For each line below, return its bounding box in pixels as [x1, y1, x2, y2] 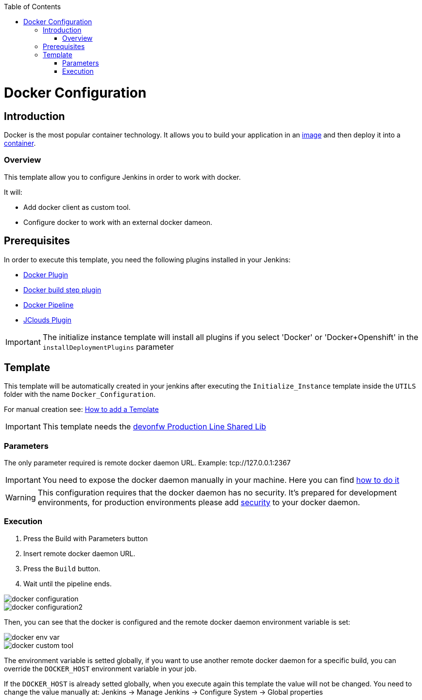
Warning [5, 493, 36, 503]
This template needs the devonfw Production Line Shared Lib [42, 422, 266, 432]
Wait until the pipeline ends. [23, 579, 112, 588]
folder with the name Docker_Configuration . [4, 390, 156, 399]
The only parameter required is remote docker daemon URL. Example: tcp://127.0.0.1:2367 [4, 459, 291, 467]
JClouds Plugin [23, 315, 72, 324]
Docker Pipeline [23, 300, 74, 309]
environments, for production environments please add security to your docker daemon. [37, 497, 360, 508]
